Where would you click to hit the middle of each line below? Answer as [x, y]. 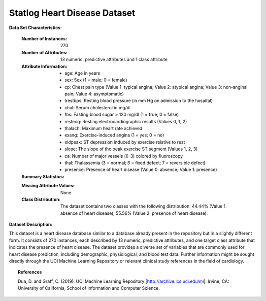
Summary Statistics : [43, 176]
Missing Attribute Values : [48, 186]
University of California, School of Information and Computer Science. [89, 288]
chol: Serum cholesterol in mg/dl [98, 107]
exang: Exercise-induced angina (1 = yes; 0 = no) [115, 135]
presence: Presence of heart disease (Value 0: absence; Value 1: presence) [141, 169]
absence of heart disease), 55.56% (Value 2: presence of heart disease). [134, 213]
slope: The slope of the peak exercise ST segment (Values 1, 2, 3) [131, 149]
